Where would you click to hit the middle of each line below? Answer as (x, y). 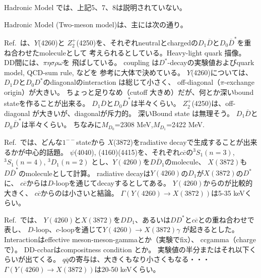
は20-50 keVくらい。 (127, 269)
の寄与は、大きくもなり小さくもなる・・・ (139, 259)
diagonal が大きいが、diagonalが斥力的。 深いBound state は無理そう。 (119, 113)
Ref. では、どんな (33, 142)
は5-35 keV (228, 192)
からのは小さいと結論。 (79, 192)
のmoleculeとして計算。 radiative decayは (84, 173)
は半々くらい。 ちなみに (61, 124)
